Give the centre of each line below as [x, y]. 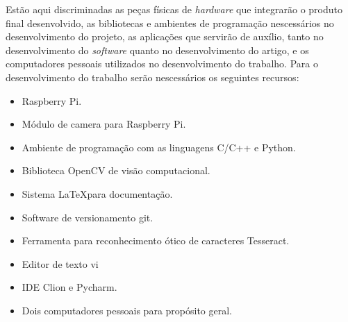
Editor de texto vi [60, 263]
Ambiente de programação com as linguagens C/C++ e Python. [159, 147]
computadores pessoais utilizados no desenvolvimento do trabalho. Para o [162, 63]
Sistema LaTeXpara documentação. [97, 193]
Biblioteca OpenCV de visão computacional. [116, 170]
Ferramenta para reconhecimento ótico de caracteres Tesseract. [156, 240]
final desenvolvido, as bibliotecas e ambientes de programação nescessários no [170, 23]
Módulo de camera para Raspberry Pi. [104, 124]
